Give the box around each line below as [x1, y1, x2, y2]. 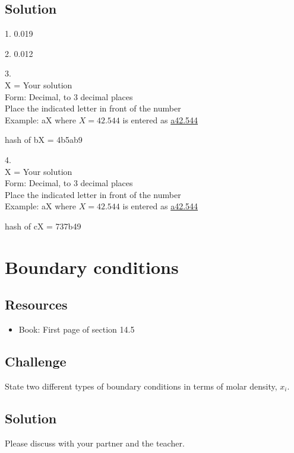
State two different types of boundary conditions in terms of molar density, [5, 379, 277, 392]
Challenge [5, 352, 67, 371]
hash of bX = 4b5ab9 [5, 133, 83, 146]
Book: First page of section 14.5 [18, 323, 135, 336]
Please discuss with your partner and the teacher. [5, 436, 185, 449]
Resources [5, 295, 68, 314]
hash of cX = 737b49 [5, 219, 81, 232]
